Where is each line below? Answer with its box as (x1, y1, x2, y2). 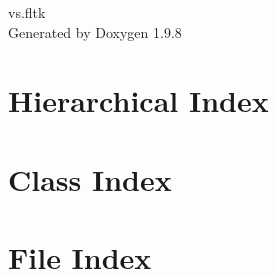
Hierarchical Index (8, 80, 269, 121)
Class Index (8, 158, 172, 199)
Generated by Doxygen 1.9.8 (8, 21, 182, 42)
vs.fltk (8, 2, 46, 22)
